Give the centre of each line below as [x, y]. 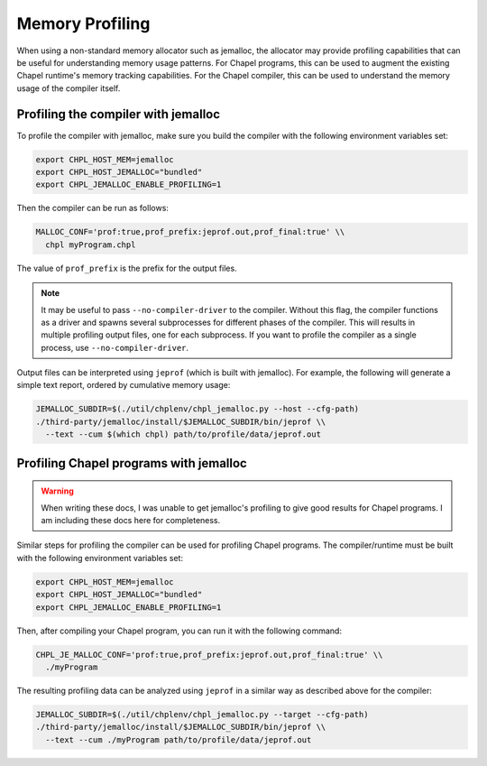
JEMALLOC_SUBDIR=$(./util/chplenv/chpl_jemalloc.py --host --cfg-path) [198, 409]
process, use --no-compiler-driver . [115, 347]
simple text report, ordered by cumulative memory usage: [124, 385]
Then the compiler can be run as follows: [92, 208]
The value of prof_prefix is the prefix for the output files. [127, 268]
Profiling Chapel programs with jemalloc [132, 463]
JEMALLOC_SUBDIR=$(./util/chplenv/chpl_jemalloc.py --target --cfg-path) [202, 714]
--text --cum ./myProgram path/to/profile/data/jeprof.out [179, 739]
